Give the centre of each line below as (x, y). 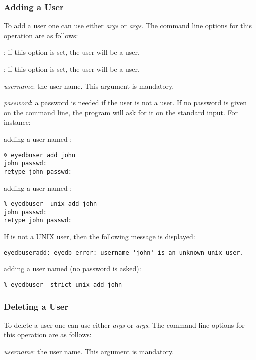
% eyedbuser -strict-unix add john (63, 285)
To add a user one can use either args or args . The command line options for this (128, 25)
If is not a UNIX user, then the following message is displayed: (100, 237)
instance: (17, 122)
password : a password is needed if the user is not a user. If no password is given (125, 102)
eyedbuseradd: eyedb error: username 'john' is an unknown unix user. (124, 253)
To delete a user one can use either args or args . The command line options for (124, 325)
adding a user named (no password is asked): (73, 269)
